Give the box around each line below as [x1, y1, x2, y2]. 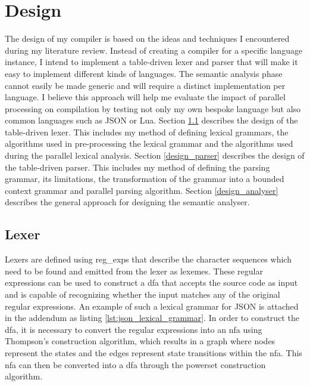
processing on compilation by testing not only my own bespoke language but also [5, 102, 301, 115]
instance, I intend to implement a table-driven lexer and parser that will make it [5, 55, 298, 68]
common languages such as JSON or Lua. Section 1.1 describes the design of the [5, 114, 298, 126]
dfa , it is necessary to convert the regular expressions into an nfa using [5, 323, 262, 335]
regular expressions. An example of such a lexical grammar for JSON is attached [5, 299, 299, 312]
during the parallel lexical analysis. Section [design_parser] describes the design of [5, 149, 305, 162]
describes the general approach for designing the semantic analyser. [5, 196, 250, 208]
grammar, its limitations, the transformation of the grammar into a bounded [5, 172, 284, 185]
